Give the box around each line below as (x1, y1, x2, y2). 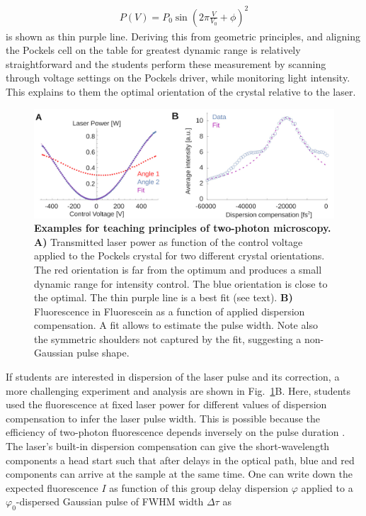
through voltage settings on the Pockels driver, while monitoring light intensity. (6, 70, 350, 85)
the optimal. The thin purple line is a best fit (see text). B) (34, 290, 293, 305)
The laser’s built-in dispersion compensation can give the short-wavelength (6, 439, 330, 454)
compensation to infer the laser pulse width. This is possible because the (6, 410, 321, 425)
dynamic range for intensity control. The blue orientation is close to (34, 276, 328, 291)
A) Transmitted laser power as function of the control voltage (34, 234, 303, 249)
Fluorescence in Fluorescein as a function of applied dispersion (34, 303, 305, 318)
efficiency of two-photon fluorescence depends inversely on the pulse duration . (6, 425, 345, 439)
